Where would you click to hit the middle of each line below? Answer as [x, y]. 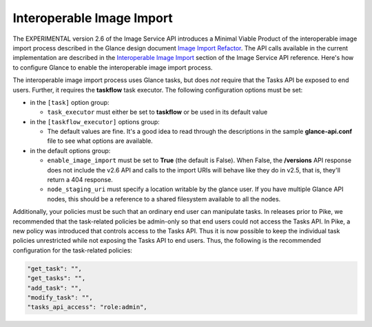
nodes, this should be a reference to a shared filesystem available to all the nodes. [164, 199]
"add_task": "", [55, 288]
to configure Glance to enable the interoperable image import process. [113, 67]
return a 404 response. [80, 180]
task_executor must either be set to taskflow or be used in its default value [157, 112]
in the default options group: [70, 150]
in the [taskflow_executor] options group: [95, 121]
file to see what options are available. [100, 141]
